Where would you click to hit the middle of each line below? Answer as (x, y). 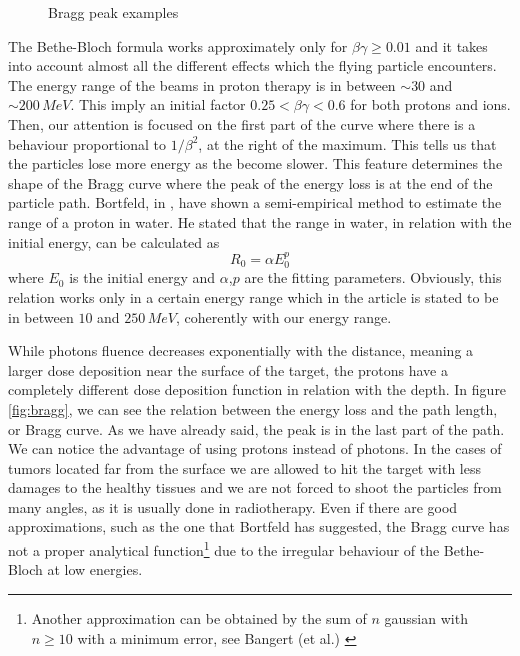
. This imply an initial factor (158, 104)
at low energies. (95, 569)
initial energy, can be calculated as (114, 241)
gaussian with (426, 617)
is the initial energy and (142, 277)
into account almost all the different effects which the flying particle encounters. (252, 65)
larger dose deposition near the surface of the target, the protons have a (228, 369)
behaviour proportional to (87, 143)
